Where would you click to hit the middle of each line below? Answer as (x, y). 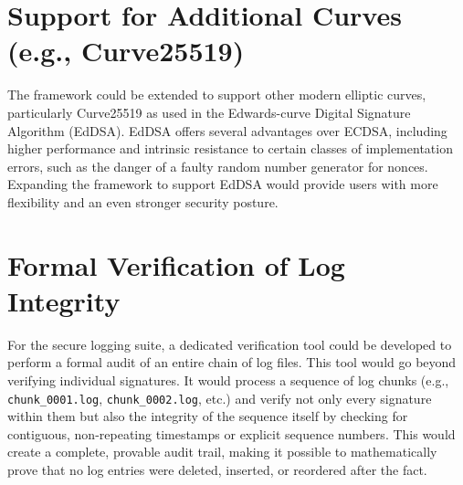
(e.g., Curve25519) (126, 51)
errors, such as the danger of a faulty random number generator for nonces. (218, 166)
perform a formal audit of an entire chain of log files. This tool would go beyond (232, 362)
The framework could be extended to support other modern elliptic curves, (217, 95)
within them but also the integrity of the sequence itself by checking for (208, 416)
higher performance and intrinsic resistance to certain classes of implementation (230, 148)
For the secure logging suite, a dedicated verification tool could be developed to (230, 344)
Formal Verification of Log (176, 264)
